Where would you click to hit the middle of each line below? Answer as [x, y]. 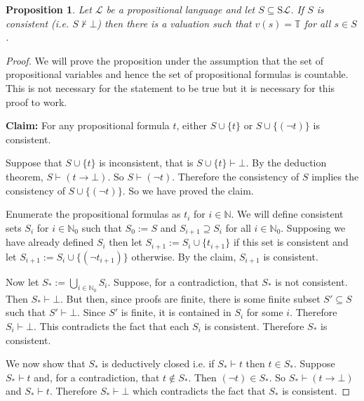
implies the [335, 176]
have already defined [50, 242]
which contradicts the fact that [199, 391]
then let [126, 242]
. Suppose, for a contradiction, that [183, 281]
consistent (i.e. [38, 23]
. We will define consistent [287, 214]
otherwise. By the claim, [184, 256]
